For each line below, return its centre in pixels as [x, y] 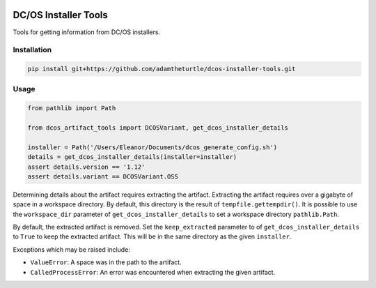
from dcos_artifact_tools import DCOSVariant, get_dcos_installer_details [158, 128]
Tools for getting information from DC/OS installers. [86, 32]
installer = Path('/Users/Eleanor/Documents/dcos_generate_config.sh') [152, 147]
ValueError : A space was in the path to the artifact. [106, 262]
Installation [32, 50]
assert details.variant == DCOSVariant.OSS [103, 176]
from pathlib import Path [72, 108]
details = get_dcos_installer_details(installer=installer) [132, 157]
